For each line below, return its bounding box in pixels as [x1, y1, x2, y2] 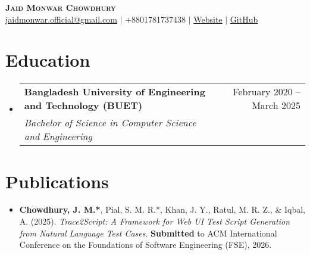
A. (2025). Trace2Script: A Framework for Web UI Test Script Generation [19, 215, 290, 228]
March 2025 [252, 98, 300, 113]
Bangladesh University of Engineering [24, 85, 205, 99]
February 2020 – [233, 85, 300, 99]
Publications [5, 169, 109, 193]
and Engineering [24, 129, 92, 144]
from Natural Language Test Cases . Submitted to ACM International [19, 226, 277, 239]
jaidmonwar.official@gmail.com [5, 13, 117, 25]
